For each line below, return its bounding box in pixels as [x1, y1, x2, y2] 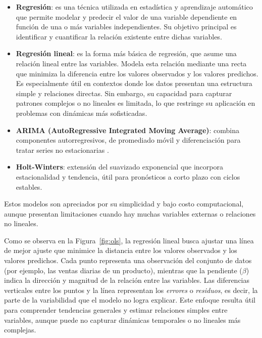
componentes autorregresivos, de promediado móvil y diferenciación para [16, 135, 241, 145]
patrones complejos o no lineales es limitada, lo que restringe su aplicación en [16, 98, 255, 108]
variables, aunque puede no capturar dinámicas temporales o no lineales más [4, 314, 241, 325]
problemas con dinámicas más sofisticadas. [16, 107, 147, 118]
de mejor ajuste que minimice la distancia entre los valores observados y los [4, 245, 237, 256]
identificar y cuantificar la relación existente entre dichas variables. [16, 31, 222, 41]
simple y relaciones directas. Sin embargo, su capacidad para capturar [16, 88, 232, 98]
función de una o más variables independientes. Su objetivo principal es [16, 21, 237, 32]
